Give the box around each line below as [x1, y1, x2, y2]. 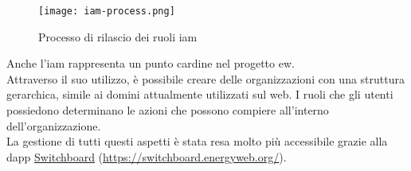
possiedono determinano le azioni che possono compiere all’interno [6, 102, 329, 119]
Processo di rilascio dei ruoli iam [38, 28, 198, 45]
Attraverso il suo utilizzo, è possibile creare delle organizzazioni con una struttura [6, 70, 405, 87]
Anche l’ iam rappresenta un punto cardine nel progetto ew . [6, 55, 295, 72]
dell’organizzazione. [6, 117, 101, 134]
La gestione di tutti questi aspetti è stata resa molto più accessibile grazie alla [6, 133, 388, 150]
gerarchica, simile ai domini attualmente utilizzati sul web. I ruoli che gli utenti [6, 86, 393, 103]
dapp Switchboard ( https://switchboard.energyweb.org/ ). [6, 148, 287, 165]
